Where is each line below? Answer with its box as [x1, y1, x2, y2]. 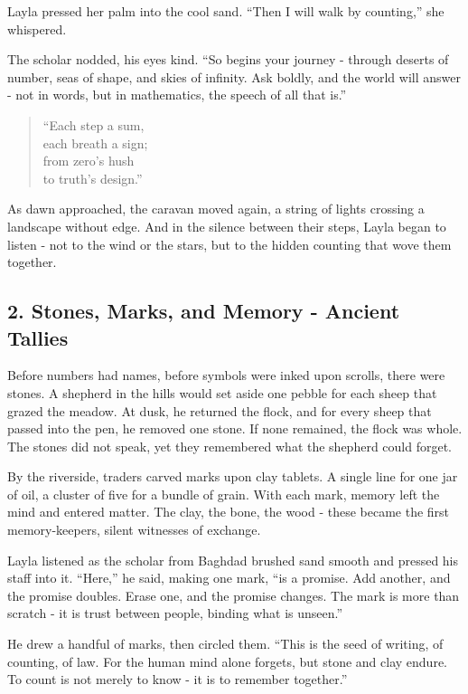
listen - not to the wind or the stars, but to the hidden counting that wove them [7, 234, 452, 253]
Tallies [7, 323, 69, 351]
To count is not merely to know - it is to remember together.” [7, 670, 348, 689]
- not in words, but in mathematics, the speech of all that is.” [7, 85, 347, 104]
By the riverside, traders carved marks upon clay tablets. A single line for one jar [7, 467, 458, 486]
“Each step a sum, [42, 115, 145, 134]
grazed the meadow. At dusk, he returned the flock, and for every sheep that [7, 401, 432, 420]
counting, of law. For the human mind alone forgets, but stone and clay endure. [7, 651, 448, 670]
